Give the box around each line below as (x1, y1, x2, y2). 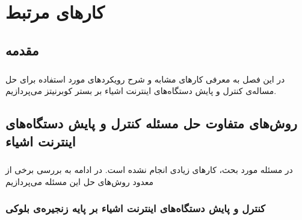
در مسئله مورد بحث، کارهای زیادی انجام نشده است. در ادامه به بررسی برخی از (5, 163, 293, 176)
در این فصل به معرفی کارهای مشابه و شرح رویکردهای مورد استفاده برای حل (5, 72, 285, 85)
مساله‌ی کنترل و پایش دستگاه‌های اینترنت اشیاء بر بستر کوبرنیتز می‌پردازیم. (5, 84, 277, 97)
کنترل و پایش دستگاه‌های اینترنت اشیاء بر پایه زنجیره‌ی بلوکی (5, 201, 265, 216)
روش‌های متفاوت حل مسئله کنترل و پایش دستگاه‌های (5, 114, 297, 133)
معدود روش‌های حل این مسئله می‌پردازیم (5, 175, 154, 187)
